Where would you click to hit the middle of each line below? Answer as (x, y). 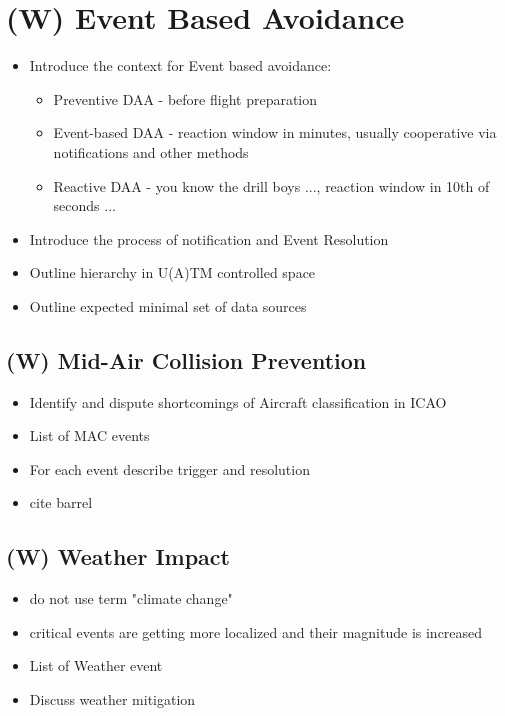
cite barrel (61, 502)
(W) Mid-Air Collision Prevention (186, 359)
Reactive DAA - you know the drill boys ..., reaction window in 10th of (271, 185)
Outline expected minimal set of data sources (168, 305)
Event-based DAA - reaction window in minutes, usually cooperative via (275, 132)
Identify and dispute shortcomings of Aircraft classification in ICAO (238, 401)
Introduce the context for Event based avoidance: (180, 65)
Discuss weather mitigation (112, 699)
